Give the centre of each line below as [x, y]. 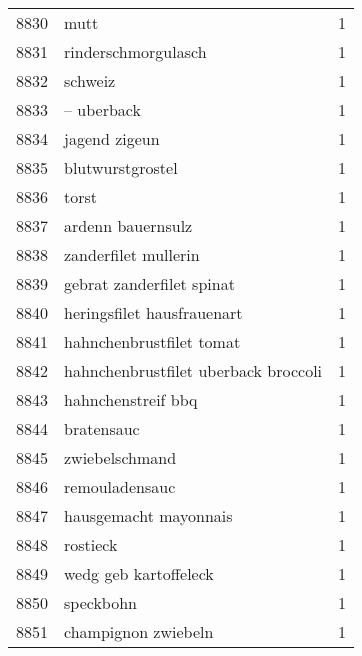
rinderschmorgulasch [135, 51]
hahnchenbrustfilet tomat [152, 341]
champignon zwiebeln [139, 631]
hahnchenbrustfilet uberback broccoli [193, 370]
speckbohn [101, 602]
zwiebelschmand [120, 457]
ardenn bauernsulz [128, 225]
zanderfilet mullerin [132, 254]
